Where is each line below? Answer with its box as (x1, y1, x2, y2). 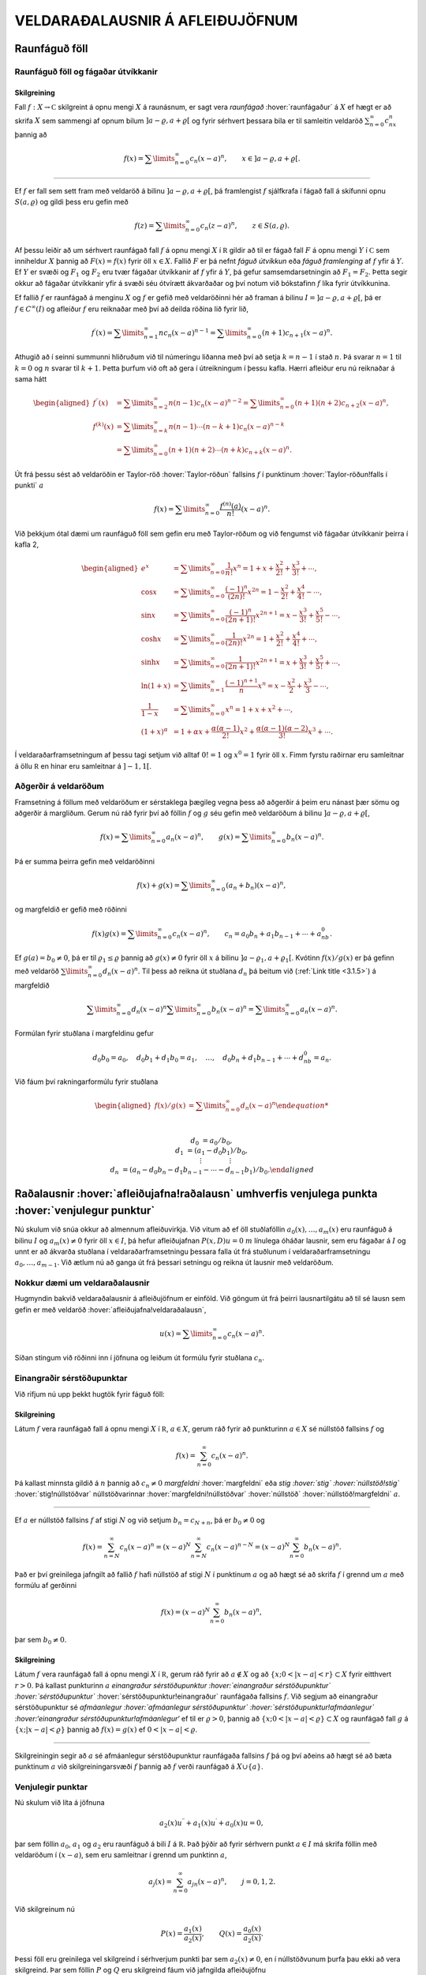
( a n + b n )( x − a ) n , (226, 879, 286, 892)
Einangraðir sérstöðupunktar (14, 1373, 128, 1384)
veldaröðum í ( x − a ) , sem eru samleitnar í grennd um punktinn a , (14, 1850, 227, 1860)
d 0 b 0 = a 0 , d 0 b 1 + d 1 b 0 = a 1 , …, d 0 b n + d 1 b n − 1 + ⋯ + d (92, 1053, 305, 1064)
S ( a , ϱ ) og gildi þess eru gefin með (14, 197, 129, 207)
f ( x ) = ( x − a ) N (160, 1606, 211, 1617)
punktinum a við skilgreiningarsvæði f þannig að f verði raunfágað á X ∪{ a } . (14, 1762, 263, 1771)
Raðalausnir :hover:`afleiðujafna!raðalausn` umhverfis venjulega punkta (14, 1187, 378, 1201)
